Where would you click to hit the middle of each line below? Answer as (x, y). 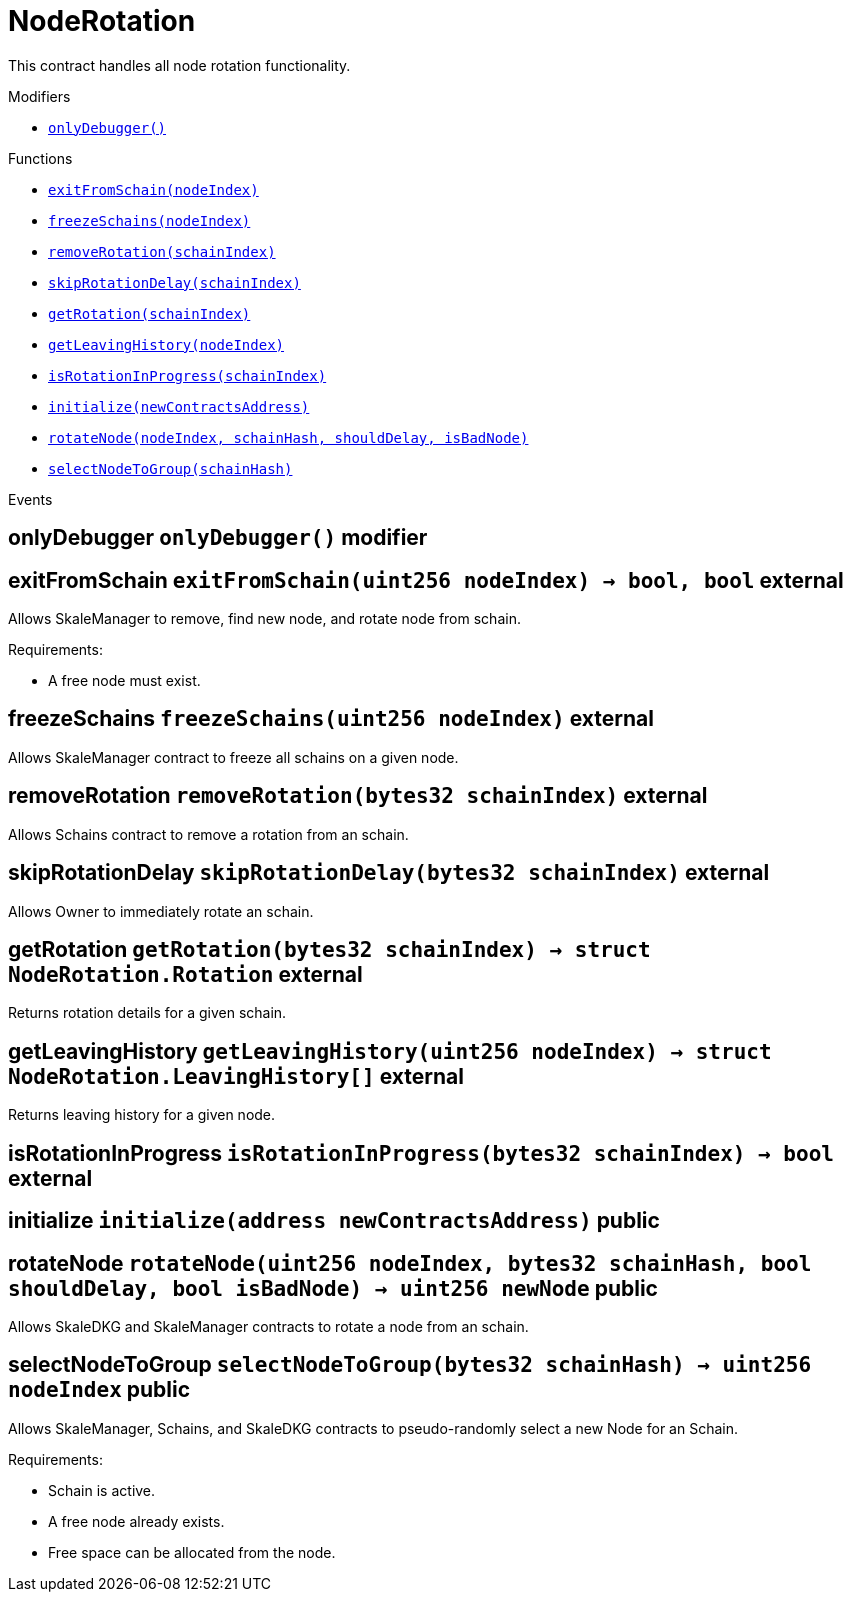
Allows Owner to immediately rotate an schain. (161, 911)
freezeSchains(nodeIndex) (149, 220)
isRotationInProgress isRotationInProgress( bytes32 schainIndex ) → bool (421, 1153)
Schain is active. (102, 1490)
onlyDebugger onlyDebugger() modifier (218, 538)
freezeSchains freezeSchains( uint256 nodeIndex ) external (331, 719)
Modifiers (39, 96)
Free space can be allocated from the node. (192, 1552)
